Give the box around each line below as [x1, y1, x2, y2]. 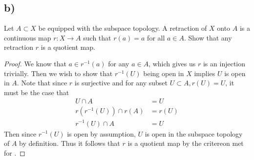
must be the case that [4, 87, 69, 97]
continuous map [4, 32, 51, 42]
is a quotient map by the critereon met [127, 138, 244, 148]
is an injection [203, 58, 246, 68]
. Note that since [17, 78, 67, 88]
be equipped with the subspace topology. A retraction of [38, 23, 207, 33]
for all [147, 32, 165, 42]
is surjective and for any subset [74, 78, 168, 88]
